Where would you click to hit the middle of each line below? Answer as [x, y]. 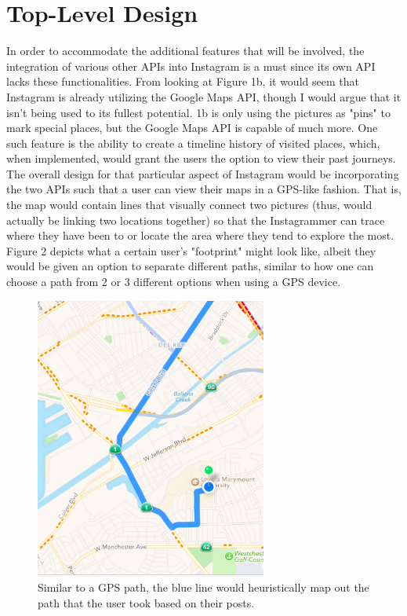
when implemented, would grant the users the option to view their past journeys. [201, 158]
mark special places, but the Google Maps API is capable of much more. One [192, 128]
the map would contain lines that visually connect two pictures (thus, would [189, 205]
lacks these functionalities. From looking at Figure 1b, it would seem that [183, 81]
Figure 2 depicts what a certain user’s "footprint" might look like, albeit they [191, 250]
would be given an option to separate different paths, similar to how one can [190, 266]
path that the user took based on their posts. [146, 602]
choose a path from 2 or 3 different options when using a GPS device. [174, 282]
